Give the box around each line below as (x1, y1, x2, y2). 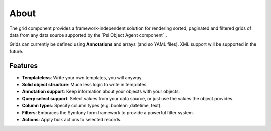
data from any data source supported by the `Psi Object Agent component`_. (9, 32, 168, 38)
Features (9, 61, 38, 70)
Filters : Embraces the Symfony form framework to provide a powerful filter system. (22, 109, 194, 115)
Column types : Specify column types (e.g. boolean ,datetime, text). (22, 103, 162, 109)
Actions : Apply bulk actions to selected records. (22, 116, 122, 122)
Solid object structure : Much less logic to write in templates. (22, 82, 148, 88)
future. (9, 48, 24, 54)
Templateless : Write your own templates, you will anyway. (22, 74, 143, 80)
